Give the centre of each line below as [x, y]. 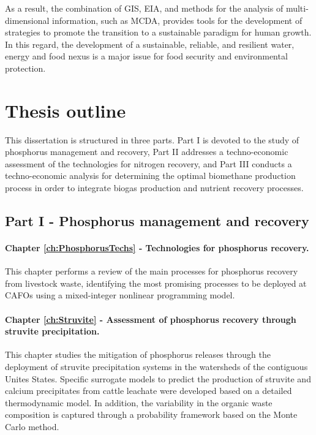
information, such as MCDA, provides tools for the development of [177, 20]
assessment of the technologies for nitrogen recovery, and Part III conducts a [149, 163]
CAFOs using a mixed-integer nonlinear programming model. [120, 295]
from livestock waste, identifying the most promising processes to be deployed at [156, 283]
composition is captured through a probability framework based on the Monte [151, 414]
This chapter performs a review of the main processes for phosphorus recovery [152, 271]
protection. [25, 68]
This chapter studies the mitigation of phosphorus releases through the [138, 354]
